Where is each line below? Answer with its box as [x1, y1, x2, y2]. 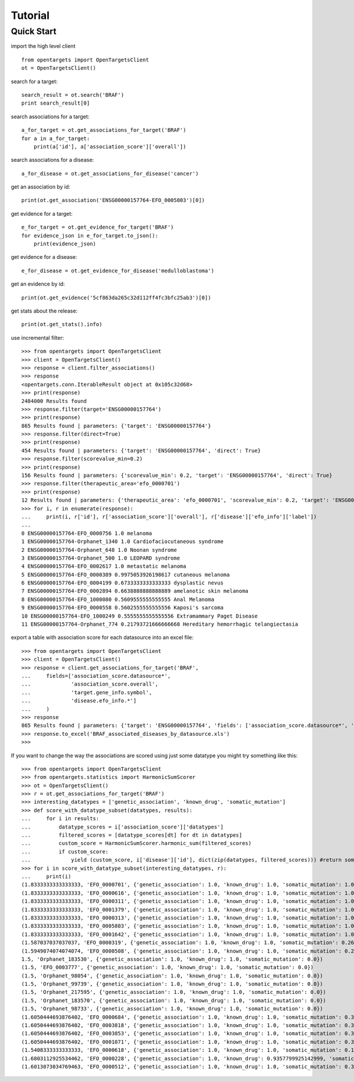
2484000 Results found [21, 398, 87, 404]
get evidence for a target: [11, 210, 73, 217]
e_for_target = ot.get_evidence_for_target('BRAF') [21, 224, 174, 230]
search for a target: [11, 77, 58, 85]
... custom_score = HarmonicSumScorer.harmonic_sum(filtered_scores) [21, 840, 252, 847]
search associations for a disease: [11, 157, 94, 164]
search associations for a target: [11, 113, 90, 120]
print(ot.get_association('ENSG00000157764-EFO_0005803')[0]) [21, 197, 205, 204]
